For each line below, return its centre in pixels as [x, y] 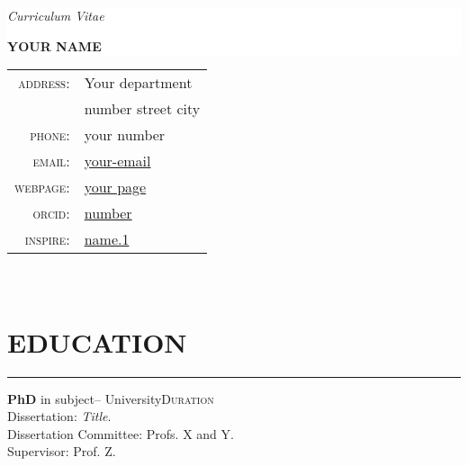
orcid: [51, 213]
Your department [138, 83]
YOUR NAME [54, 45]
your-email [117, 161]
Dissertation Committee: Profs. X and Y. [121, 433]
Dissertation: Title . [59, 416]
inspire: [47, 239]
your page [115, 187]
